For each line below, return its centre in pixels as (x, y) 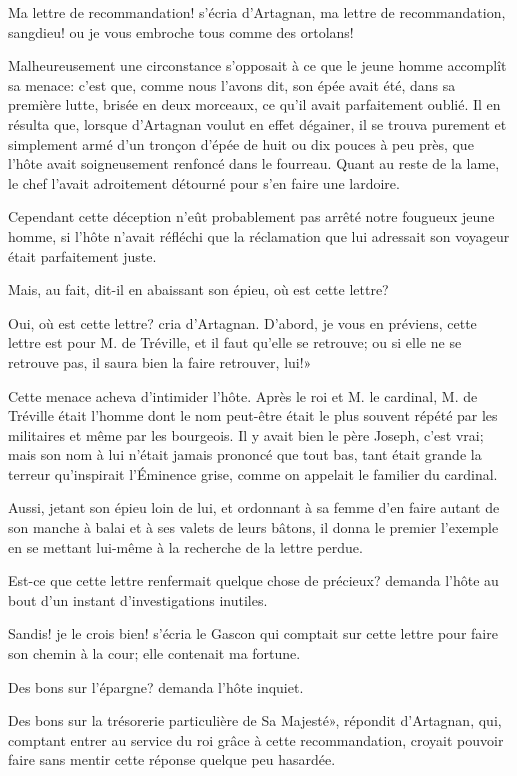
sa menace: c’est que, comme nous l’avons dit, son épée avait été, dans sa (232, 84)
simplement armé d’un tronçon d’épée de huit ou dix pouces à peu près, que (241, 143)
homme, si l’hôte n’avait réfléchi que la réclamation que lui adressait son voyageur (259, 235)
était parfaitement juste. (82, 255)
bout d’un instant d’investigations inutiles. (138, 599)
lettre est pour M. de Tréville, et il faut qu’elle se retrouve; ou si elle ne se (235, 342)
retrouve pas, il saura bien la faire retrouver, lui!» (160, 361)
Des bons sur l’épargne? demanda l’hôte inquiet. (156, 686)
